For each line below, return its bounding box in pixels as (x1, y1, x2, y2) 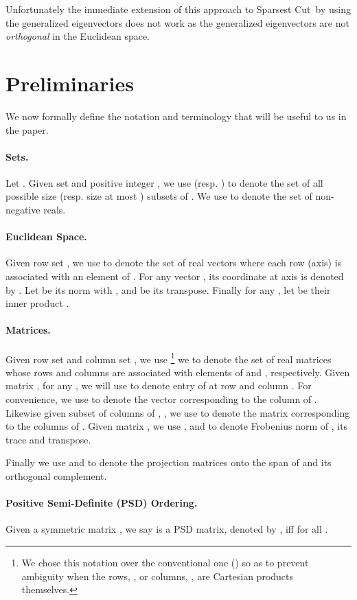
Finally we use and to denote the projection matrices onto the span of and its (5, 455, 332, 470)
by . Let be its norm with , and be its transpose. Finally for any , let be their (5, 282, 331, 297)
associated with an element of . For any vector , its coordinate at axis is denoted (5, 269, 344, 284)
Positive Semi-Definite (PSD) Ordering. (5, 496, 198, 510)
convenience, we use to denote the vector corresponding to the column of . (5, 392, 317, 406)
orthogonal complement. (5, 469, 107, 483)
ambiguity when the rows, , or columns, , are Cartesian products (21, 568, 294, 583)
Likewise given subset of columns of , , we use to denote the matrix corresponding (5, 405, 350, 419)
